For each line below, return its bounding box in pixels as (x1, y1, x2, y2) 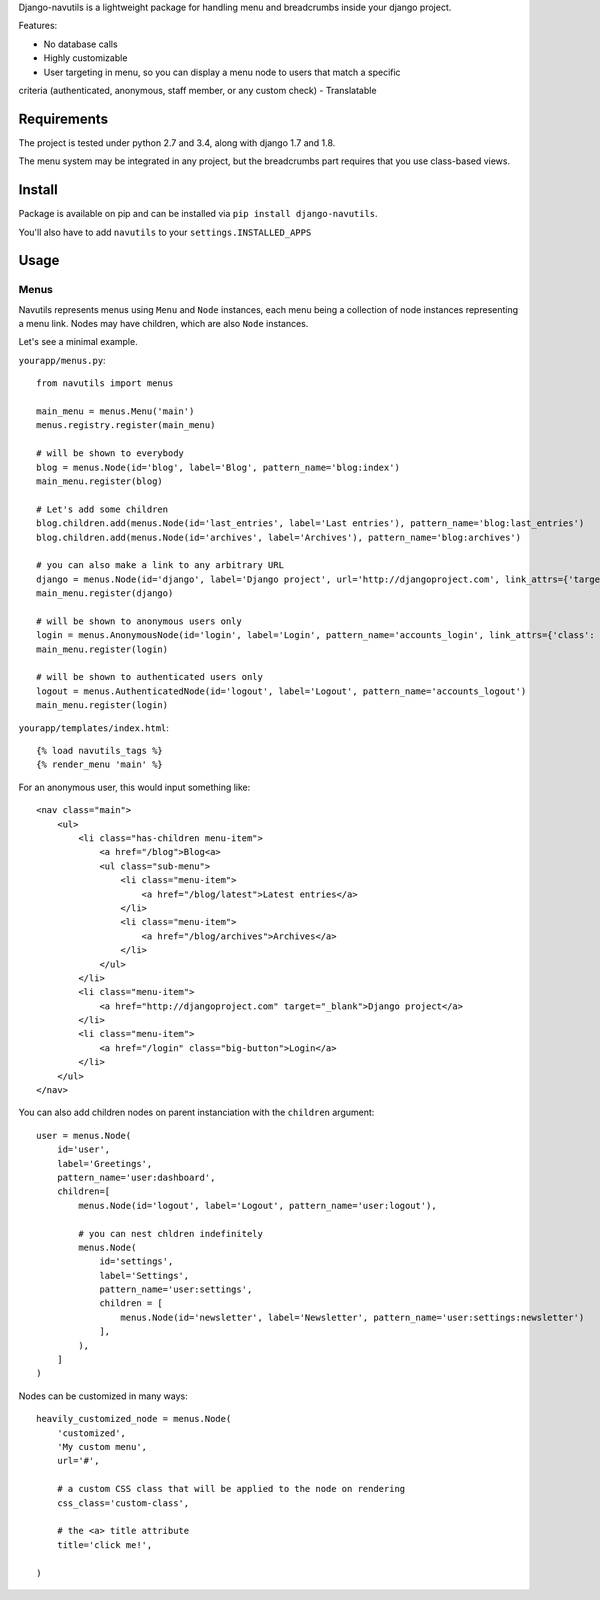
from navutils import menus (36, 378, 174, 389)
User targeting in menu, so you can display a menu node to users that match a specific (43, 66, 401, 78)
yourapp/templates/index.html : (18, 721, 170, 734)
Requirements (18, 110, 109, 127)
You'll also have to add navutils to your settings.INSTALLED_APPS (18, 226, 312, 238)
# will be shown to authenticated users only (36, 671, 264, 683)
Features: (18, 20, 58, 32)
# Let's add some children (36, 503, 169, 515)
